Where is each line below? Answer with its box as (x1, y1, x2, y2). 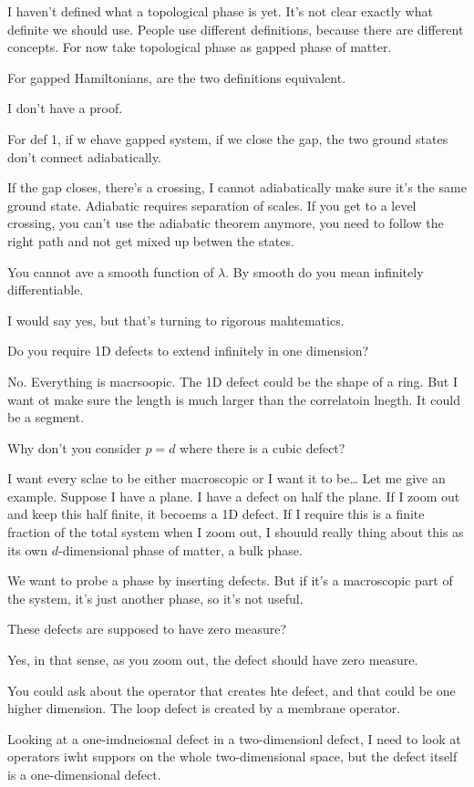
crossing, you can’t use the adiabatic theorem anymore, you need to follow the (7, 213, 444, 233)
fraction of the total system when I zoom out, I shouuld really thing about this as (7, 523, 464, 542)
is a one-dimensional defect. (7, 765, 161, 783)
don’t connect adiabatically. (7, 147, 161, 166)
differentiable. (7, 280, 84, 299)
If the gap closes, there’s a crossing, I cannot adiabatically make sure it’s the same (7, 178, 467, 197)
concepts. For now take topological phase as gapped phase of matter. (7, 37, 392, 57)
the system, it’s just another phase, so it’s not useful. (7, 588, 304, 607)
